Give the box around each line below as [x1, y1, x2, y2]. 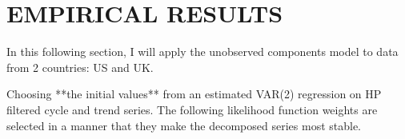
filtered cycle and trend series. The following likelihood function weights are [6, 101, 378, 117]
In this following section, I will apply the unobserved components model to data [6, 43, 399, 60]
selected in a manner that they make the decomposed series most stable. [6, 117, 362, 133]
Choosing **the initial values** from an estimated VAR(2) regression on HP [6, 85, 382, 102]
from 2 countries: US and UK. [6, 58, 154, 75]
